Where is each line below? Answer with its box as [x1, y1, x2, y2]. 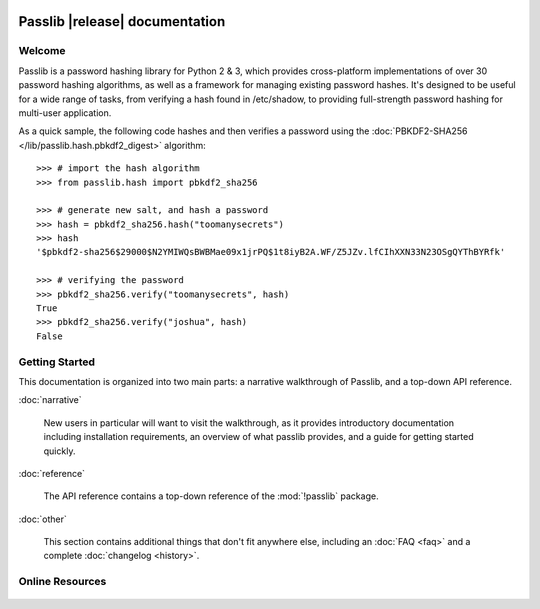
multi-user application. [18, 106, 112, 119]
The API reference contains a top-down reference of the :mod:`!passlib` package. [43, 490, 379, 502]
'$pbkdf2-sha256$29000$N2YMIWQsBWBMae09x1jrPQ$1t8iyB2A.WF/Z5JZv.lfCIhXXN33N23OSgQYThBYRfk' [36, 246, 506, 258]
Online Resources [18, 575, 107, 589]
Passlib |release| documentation [18, 13, 226, 30]
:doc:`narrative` [18, 394, 82, 406]
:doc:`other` [18, 513, 67, 525]
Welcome [18, 44, 66, 58]
